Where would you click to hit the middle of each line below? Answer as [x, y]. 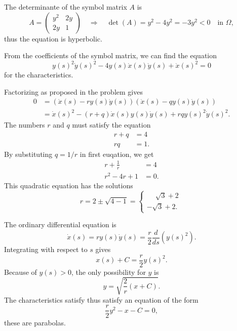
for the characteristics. [39, 75]
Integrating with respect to [46, 249]
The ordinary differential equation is [60, 224]
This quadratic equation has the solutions [69, 185]
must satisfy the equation [111, 125]
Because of [21, 272]
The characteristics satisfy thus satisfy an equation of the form [101, 299]
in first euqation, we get [117, 154]
